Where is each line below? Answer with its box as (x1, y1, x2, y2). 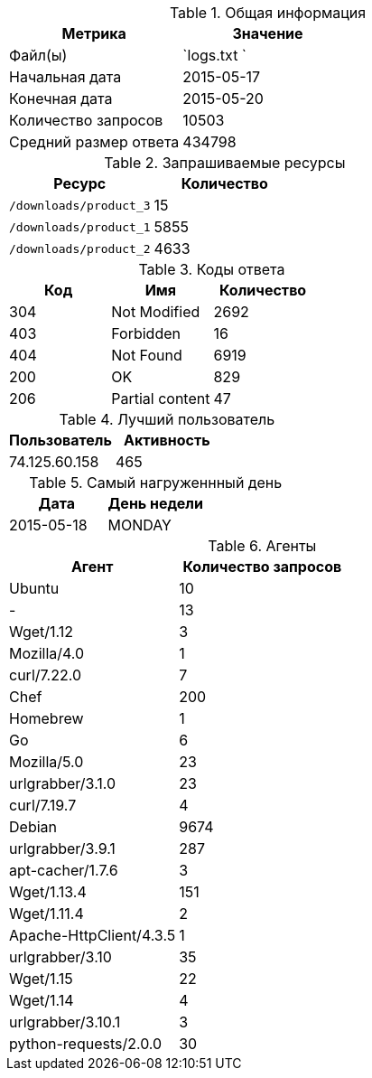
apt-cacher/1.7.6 (9, 861, 118, 879)
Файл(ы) (9, 46, 68, 64)
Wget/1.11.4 (9, 905, 84, 923)
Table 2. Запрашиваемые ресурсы (104, 154, 346, 172)
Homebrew (9, 709, 84, 727)
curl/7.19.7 (9, 796, 77, 814)
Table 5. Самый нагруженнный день (29, 473, 283, 492)
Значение (232, 24, 303, 42)
